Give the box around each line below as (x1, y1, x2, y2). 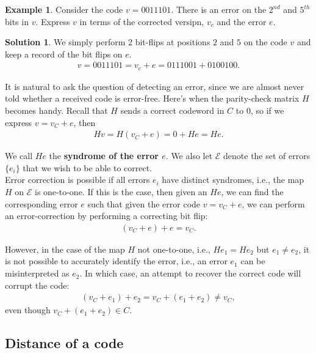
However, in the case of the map (5, 242, 125, 255)
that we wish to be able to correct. (23, 161, 153, 174)
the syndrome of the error (49, 149, 159, 162)
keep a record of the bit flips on (5, 47, 123, 60)
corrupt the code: (5, 278, 70, 291)
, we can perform (242, 197, 305, 210)
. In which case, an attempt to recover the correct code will (79, 267, 301, 280)
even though (5, 303, 51, 316)
